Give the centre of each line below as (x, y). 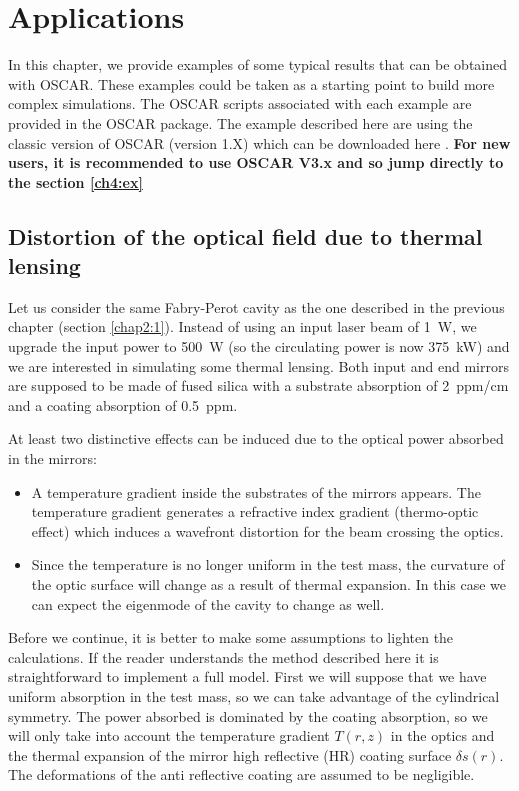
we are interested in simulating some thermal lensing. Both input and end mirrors (258, 365)
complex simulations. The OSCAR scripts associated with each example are (240, 103)
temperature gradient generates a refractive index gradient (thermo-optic (255, 511)
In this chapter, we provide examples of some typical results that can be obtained (258, 64)
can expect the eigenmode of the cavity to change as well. (208, 603)
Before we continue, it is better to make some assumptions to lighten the (231, 637)
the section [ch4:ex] (75, 181)
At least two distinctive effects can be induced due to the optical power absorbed (256, 438)
